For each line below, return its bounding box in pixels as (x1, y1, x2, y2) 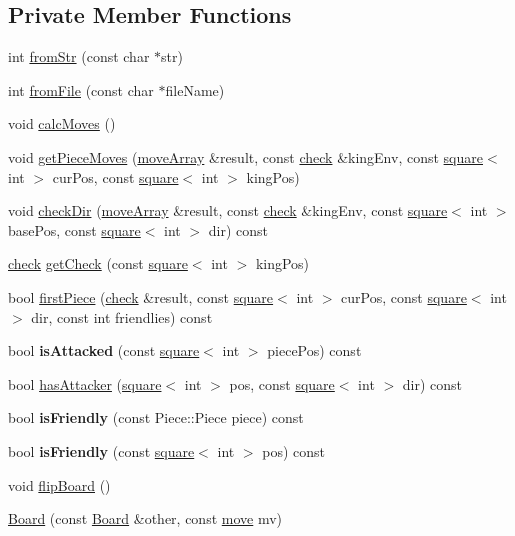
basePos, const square (8, 219, 141, 240)
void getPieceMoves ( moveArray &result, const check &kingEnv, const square (8, 146, 483, 167)
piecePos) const (267, 340, 362, 361)
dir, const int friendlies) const (31, 306, 213, 327)
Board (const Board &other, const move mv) (8, 508, 283, 529)
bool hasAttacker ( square (8, 373, 162, 394)
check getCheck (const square (8, 253, 188, 274)
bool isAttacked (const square (8, 340, 200, 361)
